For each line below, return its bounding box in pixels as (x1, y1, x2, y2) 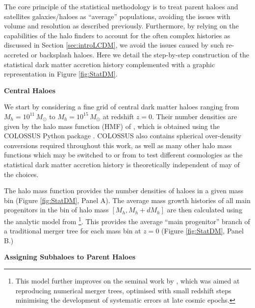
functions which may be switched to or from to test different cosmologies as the (4, 150, 243, 160)
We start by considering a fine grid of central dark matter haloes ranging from (4, 102, 239, 112)
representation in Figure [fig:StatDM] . (4, 69, 118, 79)
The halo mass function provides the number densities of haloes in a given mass (4, 185, 244, 196)
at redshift (102, 111, 134, 121)
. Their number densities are (152, 111, 237, 121)
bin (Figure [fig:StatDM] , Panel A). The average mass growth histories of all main (4, 195, 251, 205)
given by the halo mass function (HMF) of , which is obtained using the (4, 121, 220, 131)
